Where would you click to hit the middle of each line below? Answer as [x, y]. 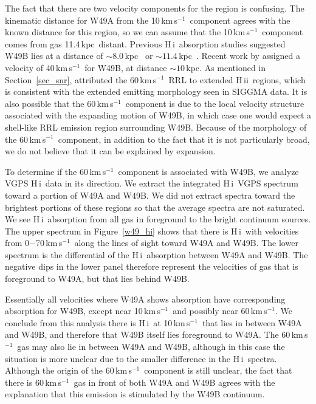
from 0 [17, 243]
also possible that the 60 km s [59, 103]
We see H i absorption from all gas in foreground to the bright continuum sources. [158, 219]
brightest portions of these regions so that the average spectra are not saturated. [155, 207]
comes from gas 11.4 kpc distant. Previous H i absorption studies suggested [145, 43]
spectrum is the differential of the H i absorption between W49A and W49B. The [156, 254]
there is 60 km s [33, 382]
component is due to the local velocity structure [215, 103]
